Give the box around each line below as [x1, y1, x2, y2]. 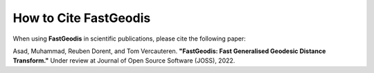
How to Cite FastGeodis [12, 10, 151, 25]
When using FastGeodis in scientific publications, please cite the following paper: [12, 34, 246, 43]
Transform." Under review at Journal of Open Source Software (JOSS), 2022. [12, 56, 235, 65]
